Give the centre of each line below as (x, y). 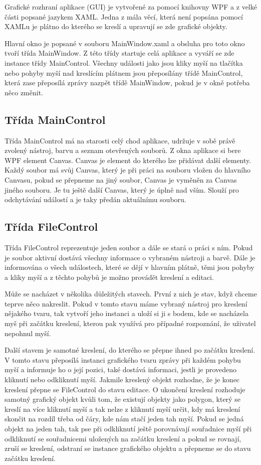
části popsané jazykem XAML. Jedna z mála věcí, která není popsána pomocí (124, 16)
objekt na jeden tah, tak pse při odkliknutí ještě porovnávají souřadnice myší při (128, 428)
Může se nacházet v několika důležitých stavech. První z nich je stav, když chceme (131, 294)
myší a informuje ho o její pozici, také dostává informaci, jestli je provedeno (121, 369)
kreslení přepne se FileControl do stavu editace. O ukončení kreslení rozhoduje (125, 389)
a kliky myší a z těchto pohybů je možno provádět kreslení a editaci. (109, 277)
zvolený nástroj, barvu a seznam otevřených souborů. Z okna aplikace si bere (123, 150)
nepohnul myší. (28, 333)
